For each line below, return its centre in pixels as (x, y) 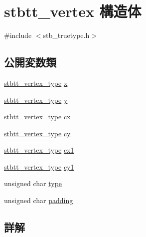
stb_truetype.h (66, 35)
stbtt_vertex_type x (36, 83)
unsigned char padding (39, 200)
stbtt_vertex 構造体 (73, 11)
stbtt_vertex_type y (36, 100)
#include (18, 35)
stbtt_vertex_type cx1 (39, 150)
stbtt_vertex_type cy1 (39, 166)
